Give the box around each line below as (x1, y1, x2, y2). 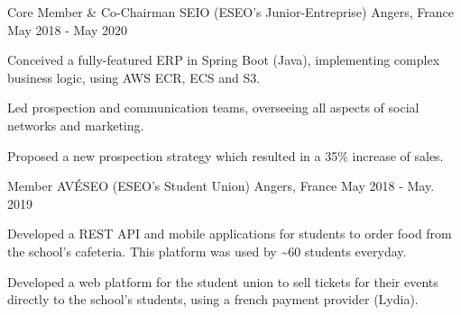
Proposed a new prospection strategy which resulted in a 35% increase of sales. (7, 146, 444, 165)
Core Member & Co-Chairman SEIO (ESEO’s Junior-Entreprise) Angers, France (7, 3, 454, 21)
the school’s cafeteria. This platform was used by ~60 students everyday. (7, 241, 407, 260)
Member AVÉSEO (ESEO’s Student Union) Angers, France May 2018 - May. (7, 176, 435, 195)
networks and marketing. (7, 115, 144, 134)
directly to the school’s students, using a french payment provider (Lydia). (7, 290, 419, 309)
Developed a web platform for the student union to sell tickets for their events (7, 272, 438, 291)
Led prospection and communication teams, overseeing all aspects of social (7, 98, 420, 117)
